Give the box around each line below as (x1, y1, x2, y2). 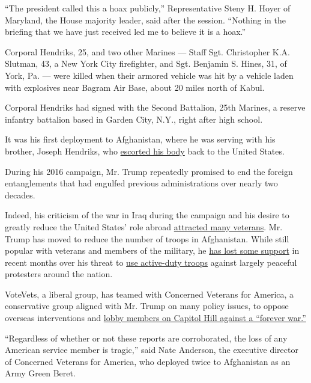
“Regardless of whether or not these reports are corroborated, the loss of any (5, 331, 288, 344)
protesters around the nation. (5, 268, 113, 280)
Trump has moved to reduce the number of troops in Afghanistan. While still (5, 232, 289, 245)
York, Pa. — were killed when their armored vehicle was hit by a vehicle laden (5, 69, 294, 81)
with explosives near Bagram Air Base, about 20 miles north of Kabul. (5, 81, 265, 93)
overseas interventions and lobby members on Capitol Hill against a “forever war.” (5, 311, 306, 324)
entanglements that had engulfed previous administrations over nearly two (5, 177, 278, 189)
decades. (5, 188, 35, 201)
